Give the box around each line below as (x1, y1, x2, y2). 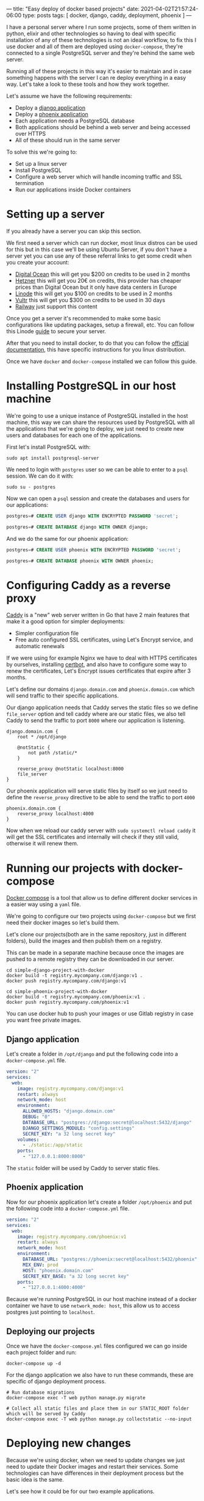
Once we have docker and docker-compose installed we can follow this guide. (6, 358, 197, 365)
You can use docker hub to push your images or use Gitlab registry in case (6, 1010, 194, 1017)
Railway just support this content (15, 303, 97, 310)
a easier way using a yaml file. (6, 901, 81, 908)
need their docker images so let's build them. (6, 919, 120, 927)
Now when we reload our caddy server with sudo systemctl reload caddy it (6, 827, 196, 834)
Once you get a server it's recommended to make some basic (6, 314, 161, 322)
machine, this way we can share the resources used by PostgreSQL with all (6, 419, 195, 426)
